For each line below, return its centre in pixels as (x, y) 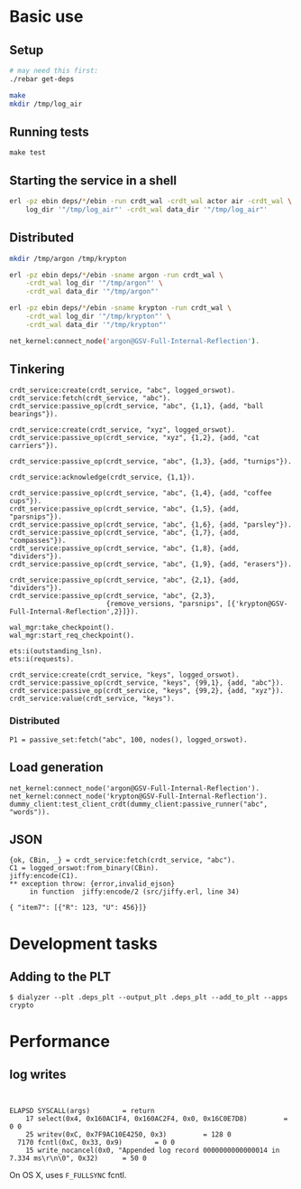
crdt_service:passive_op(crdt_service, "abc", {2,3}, (113, 595)
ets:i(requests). (42, 659)
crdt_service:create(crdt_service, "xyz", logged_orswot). (123, 430)
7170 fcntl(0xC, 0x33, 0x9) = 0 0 (96, 1143)
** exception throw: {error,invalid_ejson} (92, 884)
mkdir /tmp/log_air (46, 104)
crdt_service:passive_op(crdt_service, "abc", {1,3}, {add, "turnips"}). (151, 461)
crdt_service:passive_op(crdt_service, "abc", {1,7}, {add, (125, 532)
